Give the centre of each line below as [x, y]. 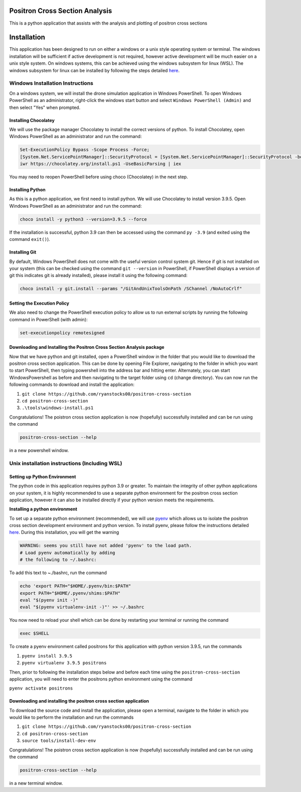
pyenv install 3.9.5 [47, 656]
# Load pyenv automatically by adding [67, 553]
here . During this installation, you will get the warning [64, 533]
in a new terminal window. [36, 783]
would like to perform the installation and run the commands [71, 717]
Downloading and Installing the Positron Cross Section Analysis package [87, 347]
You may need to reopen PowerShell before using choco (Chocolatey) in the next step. [99, 177]
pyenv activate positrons [41, 688]
